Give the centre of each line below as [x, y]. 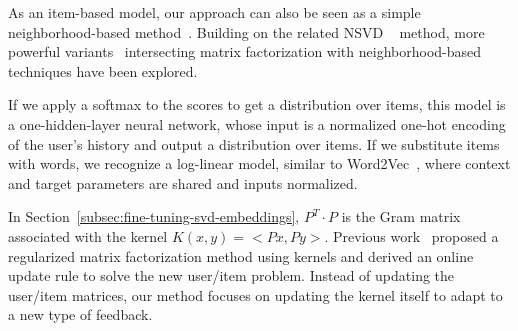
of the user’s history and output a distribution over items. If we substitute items [254, 143]
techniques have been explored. [103, 70]
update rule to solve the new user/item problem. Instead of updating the [231, 275]
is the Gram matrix [401, 216]
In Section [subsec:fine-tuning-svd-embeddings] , [154, 216]
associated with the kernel [88, 235]
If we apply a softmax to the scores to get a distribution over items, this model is [257, 104]
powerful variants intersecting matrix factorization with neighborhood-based [245, 51]
